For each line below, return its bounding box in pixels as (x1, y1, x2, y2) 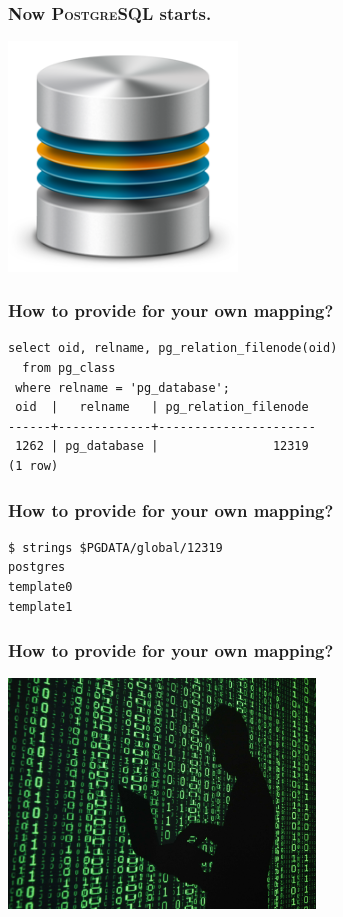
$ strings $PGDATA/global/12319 (8, 540, 223, 555)
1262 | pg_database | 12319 (15, 439, 309, 454)
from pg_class (22, 361, 116, 376)
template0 (8, 579, 73, 594)
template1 (8, 599, 73, 614)
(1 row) (8, 458, 59, 473)
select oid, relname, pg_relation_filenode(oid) (8, 341, 338, 356)
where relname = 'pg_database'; (15, 380, 230, 395)
